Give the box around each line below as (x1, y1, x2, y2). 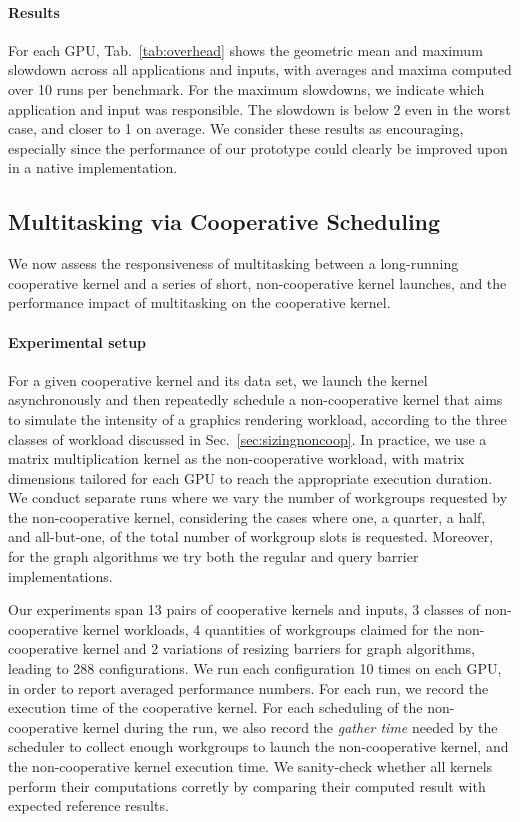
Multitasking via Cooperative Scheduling (8, 206, 441, 237)
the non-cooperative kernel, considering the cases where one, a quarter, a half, (8, 506, 486, 527)
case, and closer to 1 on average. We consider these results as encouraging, (8, 118, 464, 139)
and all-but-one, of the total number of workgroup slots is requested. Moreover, (8, 526, 494, 547)
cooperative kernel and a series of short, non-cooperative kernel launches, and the (8, 272, 507, 293)
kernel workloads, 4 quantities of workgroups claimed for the (82, 618, 453, 639)
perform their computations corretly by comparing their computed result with (8, 775, 486, 796)
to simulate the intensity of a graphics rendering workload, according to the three (8, 408, 507, 429)
